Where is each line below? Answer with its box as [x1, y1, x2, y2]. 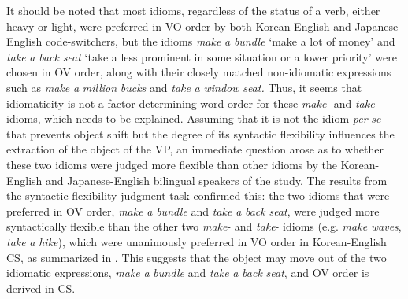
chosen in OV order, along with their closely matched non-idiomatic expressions [6, 64, 391, 80]
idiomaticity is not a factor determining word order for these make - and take [6, 94, 375, 111]
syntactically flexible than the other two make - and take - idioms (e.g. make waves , [6, 218, 402, 234]
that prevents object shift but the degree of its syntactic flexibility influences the [6, 125, 395, 142]
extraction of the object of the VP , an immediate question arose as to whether [6, 141, 384, 157]
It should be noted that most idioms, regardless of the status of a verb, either [6, 2, 380, 18]
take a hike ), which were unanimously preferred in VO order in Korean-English [6, 233, 387, 249]
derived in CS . [6, 279, 76, 296]
